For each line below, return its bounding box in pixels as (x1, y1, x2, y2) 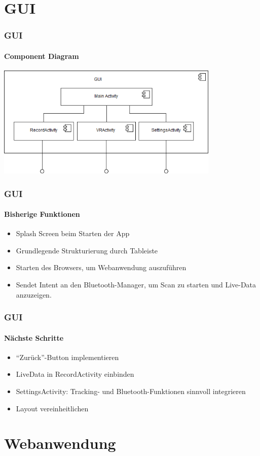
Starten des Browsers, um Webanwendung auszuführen (16, 262, 187, 273)
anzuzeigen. (16, 289, 52, 300)
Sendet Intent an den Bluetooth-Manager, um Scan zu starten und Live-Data (16, 279, 256, 290)
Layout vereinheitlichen (16, 403, 89, 413)
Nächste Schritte (4, 332, 64, 343)
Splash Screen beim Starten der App (16, 228, 130, 239)
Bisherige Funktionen (4, 209, 80, 219)
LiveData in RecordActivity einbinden (16, 369, 134, 379)
